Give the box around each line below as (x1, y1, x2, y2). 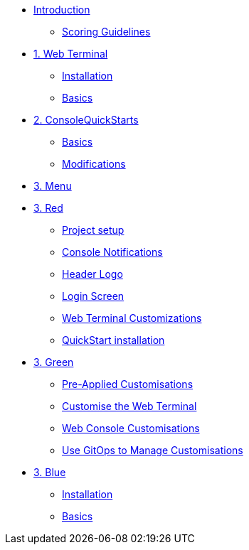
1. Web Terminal (33, 48, 108, 60)
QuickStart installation (62, 334, 165, 346)
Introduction (33, 4, 90, 16)
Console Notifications (62, 246, 163, 258)
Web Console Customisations (62, 422, 200, 434)
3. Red (33, 202, 63, 214)
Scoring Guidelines (62, 26, 151, 38)
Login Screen (62, 290, 124, 302)
